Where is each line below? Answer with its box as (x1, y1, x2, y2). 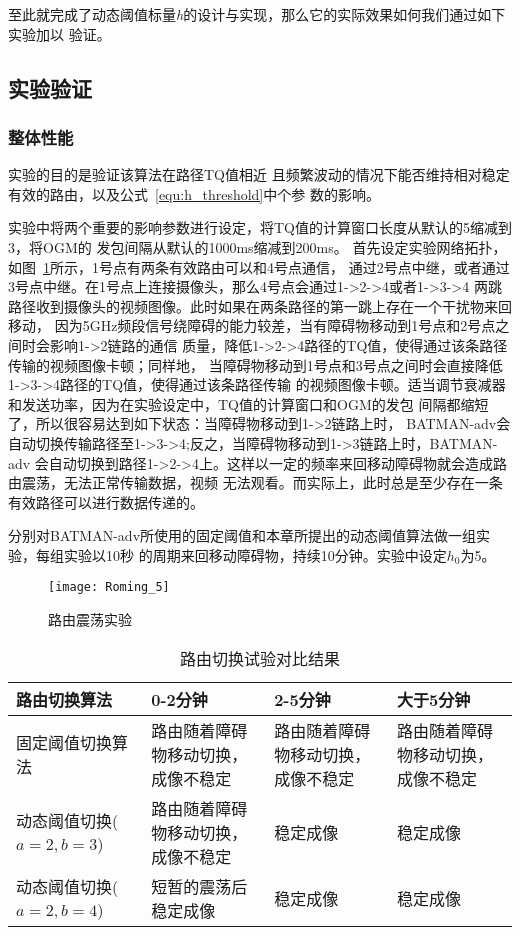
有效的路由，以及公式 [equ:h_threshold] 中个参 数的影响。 (8, 183, 380, 204)
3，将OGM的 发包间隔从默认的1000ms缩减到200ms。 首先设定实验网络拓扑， (8, 236, 507, 257)
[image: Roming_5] (48, 580, 170, 595)
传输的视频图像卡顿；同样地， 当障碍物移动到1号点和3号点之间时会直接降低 (8, 354, 503, 375)
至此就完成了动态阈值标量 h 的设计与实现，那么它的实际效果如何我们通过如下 (8, 4, 506, 24)
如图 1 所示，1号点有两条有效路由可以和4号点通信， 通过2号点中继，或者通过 (8, 256, 510, 277)
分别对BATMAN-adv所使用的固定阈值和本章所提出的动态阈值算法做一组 (8, 525, 477, 546)
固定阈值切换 (16, 730, 113, 754)
